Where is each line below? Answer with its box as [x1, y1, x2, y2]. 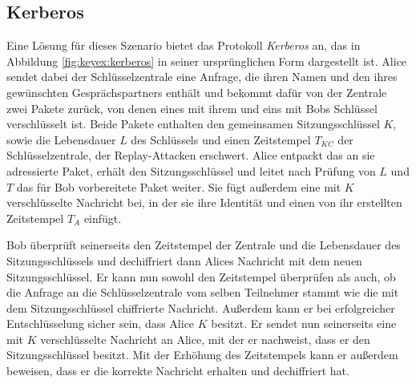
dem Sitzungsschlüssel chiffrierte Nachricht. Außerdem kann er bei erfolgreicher [6, 299, 395, 316]
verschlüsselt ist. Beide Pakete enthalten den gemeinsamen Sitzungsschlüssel [6, 115, 380, 132]
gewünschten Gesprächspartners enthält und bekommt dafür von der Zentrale [6, 83, 387, 100]
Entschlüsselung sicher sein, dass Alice [6, 315, 195, 332]
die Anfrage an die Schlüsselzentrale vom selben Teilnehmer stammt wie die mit [6, 284, 399, 301]
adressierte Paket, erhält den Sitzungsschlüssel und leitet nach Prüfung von [6, 162, 376, 179]
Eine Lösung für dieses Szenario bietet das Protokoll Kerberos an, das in [6, 37, 361, 54]
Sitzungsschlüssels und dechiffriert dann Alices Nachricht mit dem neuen [6, 252, 362, 269]
